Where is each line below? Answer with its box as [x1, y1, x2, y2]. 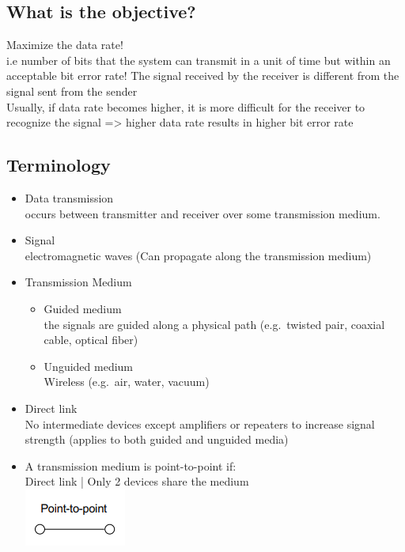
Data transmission [25, 189, 114, 206]
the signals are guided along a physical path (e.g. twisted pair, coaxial [44, 316, 385, 332]
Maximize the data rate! [6, 36, 123, 53]
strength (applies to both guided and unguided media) [25, 431, 289, 448]
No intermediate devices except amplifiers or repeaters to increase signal [25, 415, 375, 432]
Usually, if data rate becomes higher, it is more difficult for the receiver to [6, 98, 365, 115]
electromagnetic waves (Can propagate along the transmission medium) [25, 247, 372, 263]
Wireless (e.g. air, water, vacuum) [44, 373, 210, 390]
